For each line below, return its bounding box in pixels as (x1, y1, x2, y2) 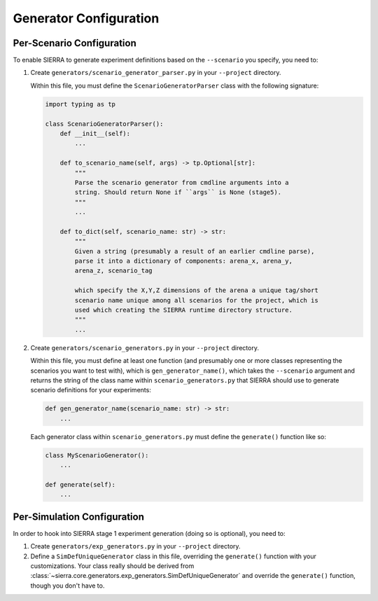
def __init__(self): (59, 130, 131, 137)
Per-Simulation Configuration (13, 511, 145, 523)
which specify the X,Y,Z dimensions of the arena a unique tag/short (74, 286, 318, 294)
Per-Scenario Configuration (13, 37, 136, 49)
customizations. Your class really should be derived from (30, 561, 195, 570)
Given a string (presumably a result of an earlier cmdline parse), (74, 247, 315, 255)
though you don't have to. (30, 581, 105, 590)
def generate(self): (45, 481, 115, 488)
